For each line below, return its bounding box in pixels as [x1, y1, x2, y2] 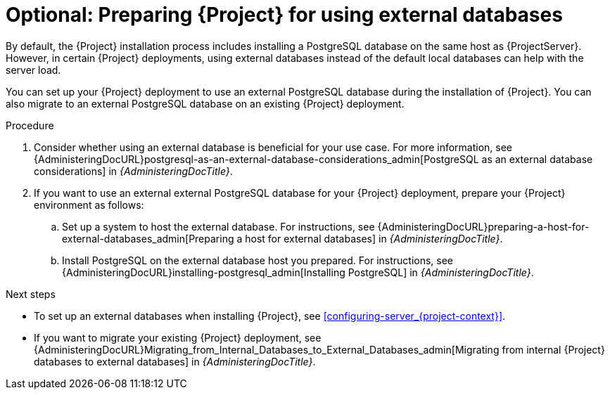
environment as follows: [34, 198, 144, 211]
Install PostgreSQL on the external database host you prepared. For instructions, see [62, 254, 454, 266]
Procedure [6, 119, 54, 131]
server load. [6, 63, 61, 76]
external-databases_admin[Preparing [62, 232, 234, 245]
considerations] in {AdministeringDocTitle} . [34, 164, 233, 177]
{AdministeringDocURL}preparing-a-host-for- [377, 220, 590, 233]
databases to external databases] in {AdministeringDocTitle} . [34, 355, 316, 368]
